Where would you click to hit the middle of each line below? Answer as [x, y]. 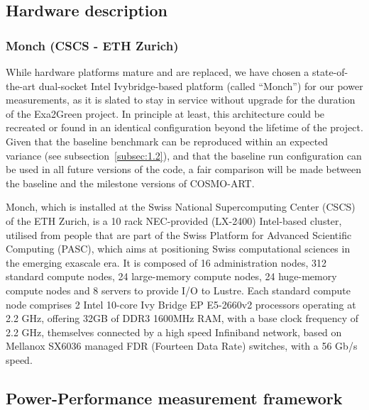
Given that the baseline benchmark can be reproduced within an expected [167, 141]
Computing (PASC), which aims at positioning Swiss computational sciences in [178, 249]
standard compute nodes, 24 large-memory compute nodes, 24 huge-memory [171, 276]
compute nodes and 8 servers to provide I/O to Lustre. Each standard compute [178, 290]
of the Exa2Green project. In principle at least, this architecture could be [165, 113]
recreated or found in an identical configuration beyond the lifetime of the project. [184, 127]
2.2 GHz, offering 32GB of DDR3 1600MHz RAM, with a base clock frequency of [182, 318]
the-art [21, 85]
